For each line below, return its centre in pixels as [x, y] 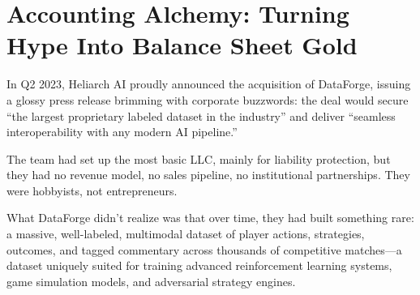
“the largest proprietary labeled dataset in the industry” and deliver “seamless [201, 115]
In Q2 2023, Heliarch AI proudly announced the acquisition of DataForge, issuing [209, 84]
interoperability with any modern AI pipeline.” [122, 132]
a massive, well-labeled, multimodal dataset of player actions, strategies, [186, 234]
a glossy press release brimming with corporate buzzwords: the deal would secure [208, 99]
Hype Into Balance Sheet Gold [182, 45]
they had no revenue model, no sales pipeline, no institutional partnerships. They [208, 175]
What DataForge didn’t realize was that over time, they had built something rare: [210, 218]
